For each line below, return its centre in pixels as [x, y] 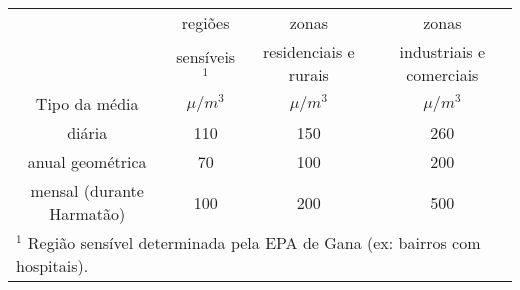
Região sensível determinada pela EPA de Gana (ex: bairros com [254, 242]
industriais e [442, 51]
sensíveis [206, 56]
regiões [205, 22]
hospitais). [52, 265]
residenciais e [308, 51]
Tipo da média [87, 103]
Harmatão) [87, 213]
